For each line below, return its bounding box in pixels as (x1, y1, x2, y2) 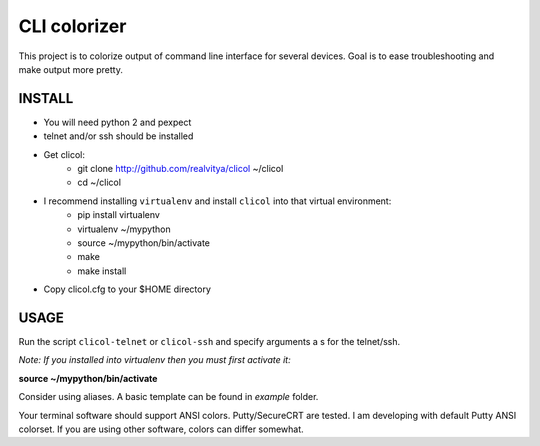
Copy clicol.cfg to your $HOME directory (43, 283, 212, 295)
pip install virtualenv (77, 209, 160, 221)
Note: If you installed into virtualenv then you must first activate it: (18, 354, 291, 366)
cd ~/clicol (77, 176, 122, 189)
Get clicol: (43, 148, 85, 160)
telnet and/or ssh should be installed (43, 130, 194, 142)
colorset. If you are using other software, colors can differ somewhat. (18, 423, 304, 435)
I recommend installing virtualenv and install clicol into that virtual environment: (43, 195, 392, 207)
